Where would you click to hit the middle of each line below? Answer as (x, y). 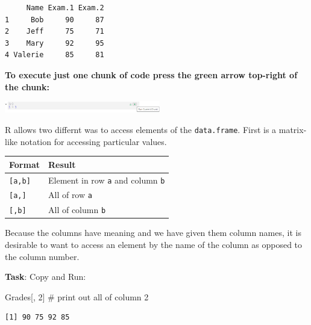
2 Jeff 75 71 (55, 32)
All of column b (77, 210)
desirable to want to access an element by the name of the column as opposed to (154, 245)
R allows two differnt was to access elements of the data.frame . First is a (141, 129)
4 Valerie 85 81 (55, 55)
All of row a (70, 195)
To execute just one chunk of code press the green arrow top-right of (151, 74)
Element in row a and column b (106, 180)
